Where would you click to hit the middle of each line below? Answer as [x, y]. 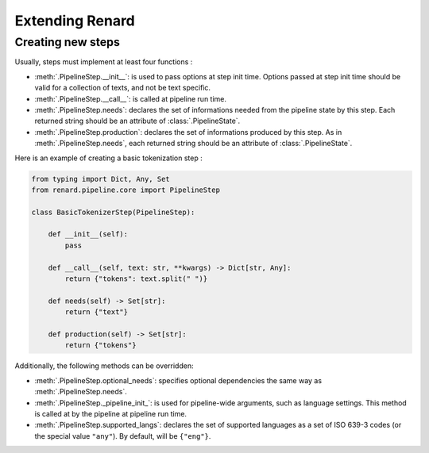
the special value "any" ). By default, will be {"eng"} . [123, 436]
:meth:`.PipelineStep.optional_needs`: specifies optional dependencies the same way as [178, 380]
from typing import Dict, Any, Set [100, 179]
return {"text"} [97, 312]
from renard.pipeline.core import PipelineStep [126, 190]
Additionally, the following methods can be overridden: [104, 366]
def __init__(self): [88, 234]
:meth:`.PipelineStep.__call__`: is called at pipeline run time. [130, 98]
